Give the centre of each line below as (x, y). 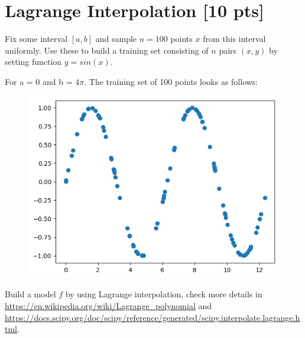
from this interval (234, 39)
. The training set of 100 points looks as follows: (171, 81)
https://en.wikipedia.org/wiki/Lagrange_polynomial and (108, 305)
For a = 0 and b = (39, 81)
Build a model (30, 294)
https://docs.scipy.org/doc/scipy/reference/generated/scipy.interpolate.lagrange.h (152, 317)
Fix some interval (36, 39)
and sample (116, 39)
